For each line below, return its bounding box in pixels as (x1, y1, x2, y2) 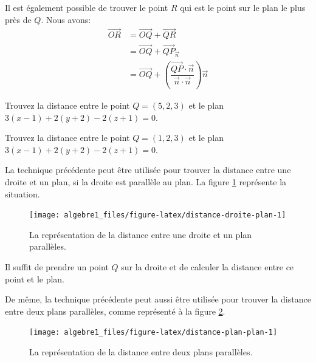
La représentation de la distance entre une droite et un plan (29, 228, 252, 241)
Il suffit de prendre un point (5, 260, 109, 273)
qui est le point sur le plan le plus (180, 1, 306, 13)
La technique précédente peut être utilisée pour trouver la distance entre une (5, 163, 291, 176)
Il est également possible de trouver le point (5, 1, 168, 13)
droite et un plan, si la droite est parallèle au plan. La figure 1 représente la (5, 175, 287, 188)
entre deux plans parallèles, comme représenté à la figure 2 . (5, 304, 225, 317)
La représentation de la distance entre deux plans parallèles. (29, 345, 253, 358)
